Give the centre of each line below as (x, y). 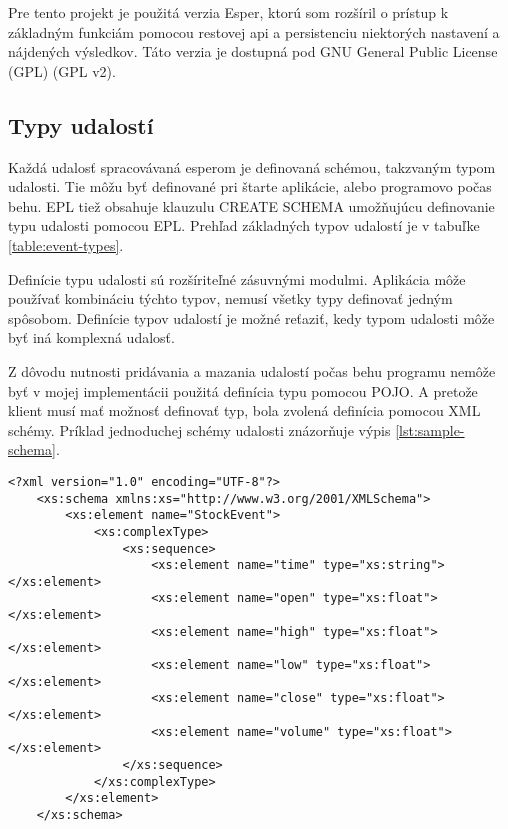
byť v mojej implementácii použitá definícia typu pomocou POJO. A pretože (243, 390)
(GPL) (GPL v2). (62, 70)
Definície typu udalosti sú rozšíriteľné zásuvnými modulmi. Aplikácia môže (237, 278)
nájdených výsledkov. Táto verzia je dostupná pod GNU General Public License (253, 51)
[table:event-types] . (66, 244)
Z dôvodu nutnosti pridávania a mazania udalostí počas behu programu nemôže (252, 370)
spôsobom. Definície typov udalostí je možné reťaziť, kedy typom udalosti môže (251, 317)
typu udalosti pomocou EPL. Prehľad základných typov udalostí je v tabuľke (244, 225)
